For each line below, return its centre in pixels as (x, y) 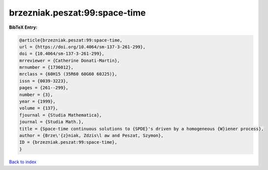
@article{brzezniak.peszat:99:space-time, (71, 40)
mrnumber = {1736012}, (46, 67)
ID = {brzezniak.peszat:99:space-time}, (68, 142)
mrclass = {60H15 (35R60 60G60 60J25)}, (68, 74)
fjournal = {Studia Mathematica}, (61, 115)
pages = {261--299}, (44, 88)
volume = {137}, (39, 108)
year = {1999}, (37, 102)
